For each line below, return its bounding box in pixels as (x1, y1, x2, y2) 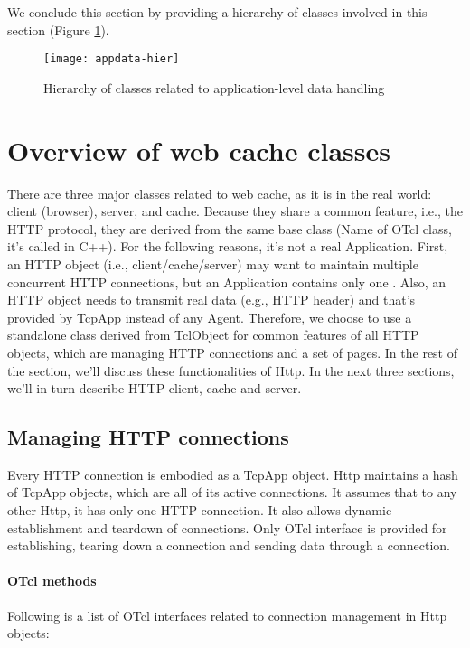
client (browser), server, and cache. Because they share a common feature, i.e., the (7, 202, 463, 221)
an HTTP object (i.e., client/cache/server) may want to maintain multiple (7, 254, 418, 273)
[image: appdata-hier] (43, 52, 180, 66)
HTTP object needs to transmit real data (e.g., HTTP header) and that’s (7, 290, 416, 309)
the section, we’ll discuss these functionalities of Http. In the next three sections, (7, 361, 455, 380)
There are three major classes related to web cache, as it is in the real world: (7, 183, 432, 202)
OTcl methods (7, 571, 97, 590)
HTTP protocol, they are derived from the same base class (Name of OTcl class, (7, 219, 452, 238)
